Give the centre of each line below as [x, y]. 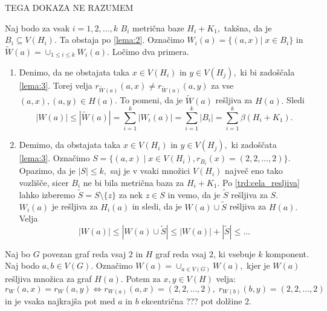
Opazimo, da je [47, 171]
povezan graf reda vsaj [84, 253]
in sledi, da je [157, 206]
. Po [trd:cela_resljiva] [258, 183]
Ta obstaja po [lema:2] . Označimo [122, 40]
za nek [131, 194]
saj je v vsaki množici [150, 171]
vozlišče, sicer [44, 183]
